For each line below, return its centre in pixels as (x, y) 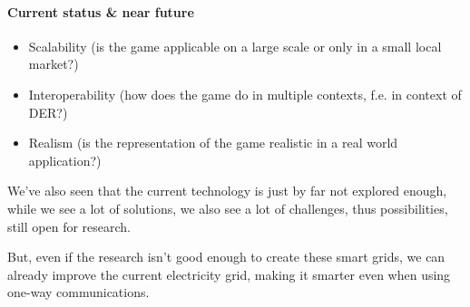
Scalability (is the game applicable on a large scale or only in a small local (235, 46)
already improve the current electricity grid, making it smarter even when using (229, 274)
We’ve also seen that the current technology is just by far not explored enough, (227, 191)
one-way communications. (78, 292)
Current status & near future (101, 11)
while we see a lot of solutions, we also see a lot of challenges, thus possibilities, (228, 208)
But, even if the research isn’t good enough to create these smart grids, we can (226, 257)
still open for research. (69, 226)
